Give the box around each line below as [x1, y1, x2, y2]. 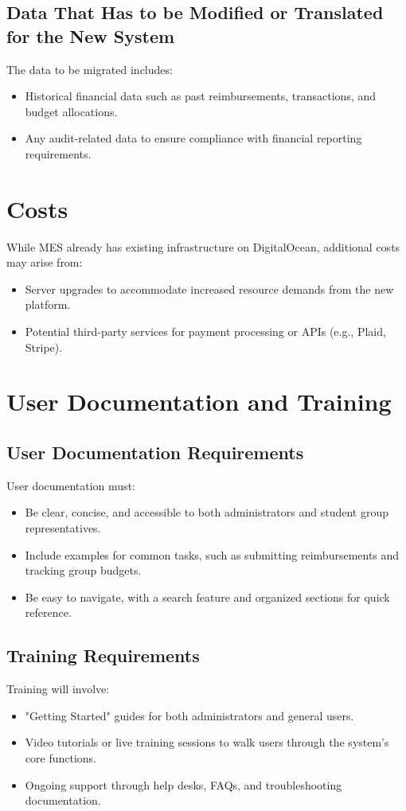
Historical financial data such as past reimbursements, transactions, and [25, 88, 377, 104]
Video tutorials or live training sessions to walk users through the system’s [25, 734, 389, 751]
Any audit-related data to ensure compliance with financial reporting [25, 130, 362, 146]
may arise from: [6, 254, 83, 271]
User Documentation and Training [6, 385, 392, 418]
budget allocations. [25, 103, 118, 119]
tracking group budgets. [25, 562, 142, 579]
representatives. [25, 520, 101, 536]
